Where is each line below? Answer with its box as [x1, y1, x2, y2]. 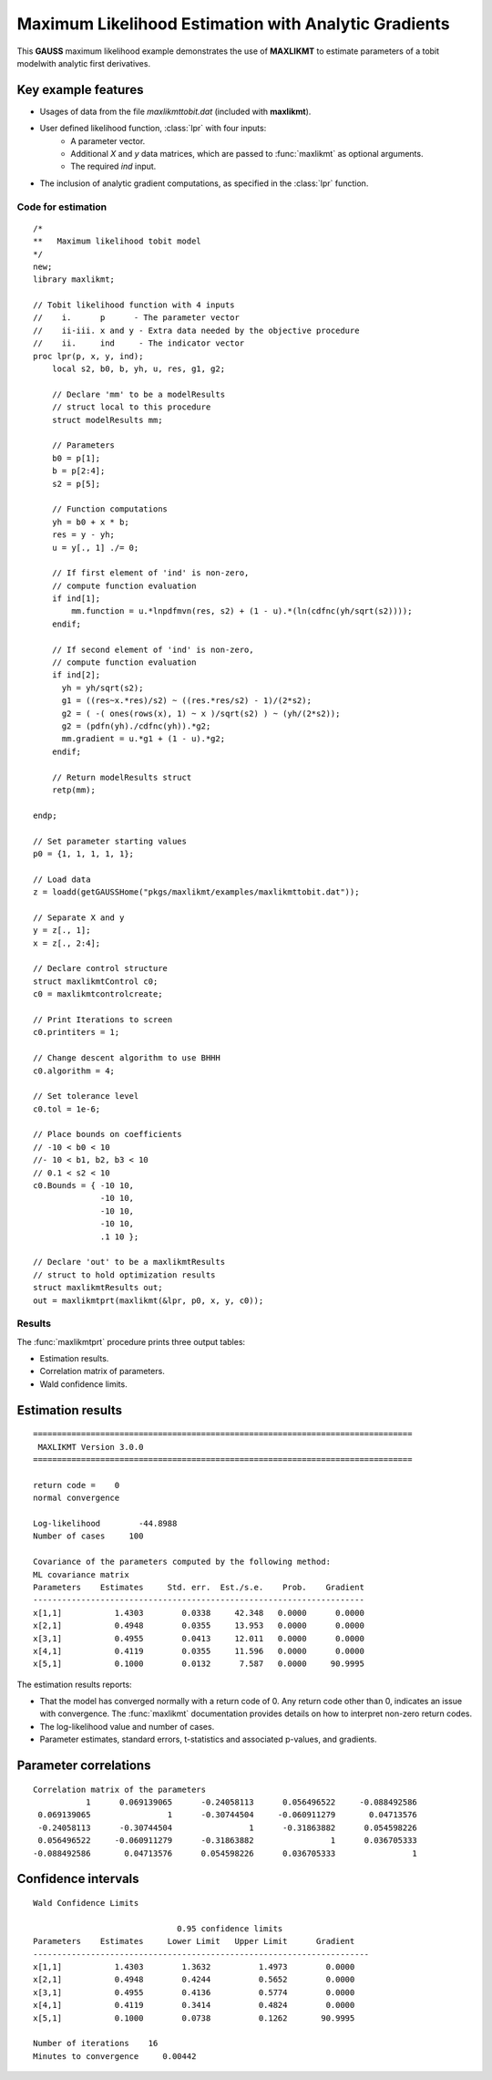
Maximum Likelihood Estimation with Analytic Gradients [16, 14, 450, 34]
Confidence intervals [16, 1871, 140, 1887]
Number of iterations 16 [33, 2038, 159, 2049]
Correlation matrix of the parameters [33, 1784, 207, 1795]
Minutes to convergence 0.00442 [33, 2051, 197, 2061]
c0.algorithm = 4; [33, 1065, 116, 1076]
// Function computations [51, 504, 169, 514]
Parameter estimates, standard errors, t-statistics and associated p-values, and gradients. [39, 1733, 377, 1745]
